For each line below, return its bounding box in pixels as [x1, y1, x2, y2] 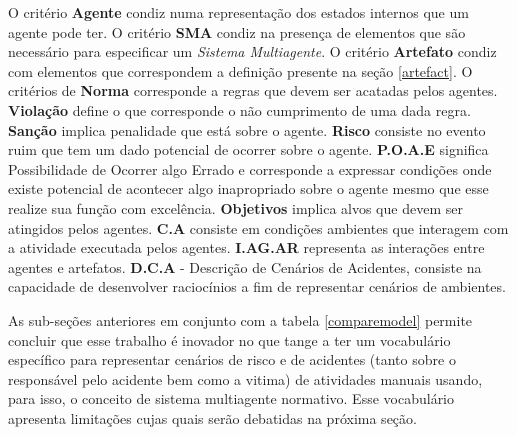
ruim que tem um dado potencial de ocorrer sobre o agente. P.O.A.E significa [8, 139, 489, 160]
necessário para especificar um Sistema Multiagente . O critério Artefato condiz [8, 41, 497, 62]
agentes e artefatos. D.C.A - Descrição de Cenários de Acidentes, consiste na [8, 256, 482, 277]
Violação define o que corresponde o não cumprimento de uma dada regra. [8, 99, 471, 120]
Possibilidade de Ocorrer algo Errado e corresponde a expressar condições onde [8, 158, 492, 179]
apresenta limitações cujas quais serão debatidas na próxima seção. [8, 407, 417, 428]
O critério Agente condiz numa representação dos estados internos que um [8, 2, 469, 22]
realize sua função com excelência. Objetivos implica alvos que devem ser [8, 197, 463, 218]
